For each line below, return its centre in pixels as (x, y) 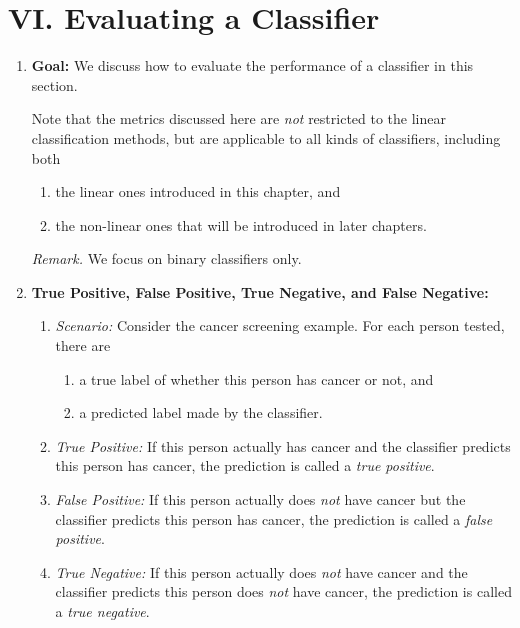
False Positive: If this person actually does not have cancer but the (260, 499)
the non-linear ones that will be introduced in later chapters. (241, 224)
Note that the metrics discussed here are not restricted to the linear (238, 118)
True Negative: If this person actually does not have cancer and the (261, 571)
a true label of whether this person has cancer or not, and (256, 378)
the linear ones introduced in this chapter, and (198, 191)
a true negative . (102, 611)
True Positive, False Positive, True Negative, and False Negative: (260, 291)
